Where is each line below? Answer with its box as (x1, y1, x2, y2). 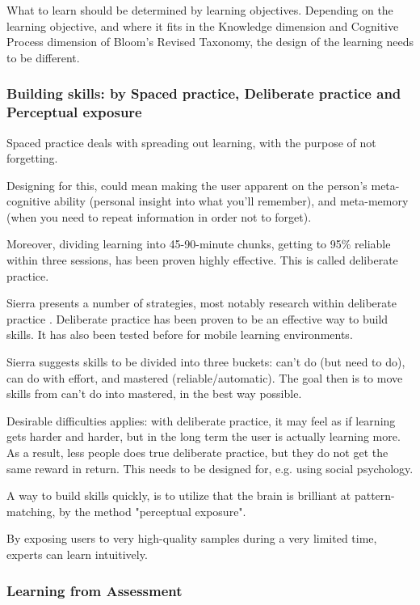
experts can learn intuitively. (6, 545, 148, 562)
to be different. (6, 49, 80, 66)
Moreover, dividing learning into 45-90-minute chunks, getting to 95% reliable (6, 235, 391, 252)
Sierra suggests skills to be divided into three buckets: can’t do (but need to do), (6, 353, 405, 370)
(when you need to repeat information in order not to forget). (6, 208, 312, 225)
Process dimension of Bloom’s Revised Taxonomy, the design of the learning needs (6, 33, 414, 50)
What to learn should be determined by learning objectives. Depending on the (6, 2, 393, 18)
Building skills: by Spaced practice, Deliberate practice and (6, 83, 401, 104)
